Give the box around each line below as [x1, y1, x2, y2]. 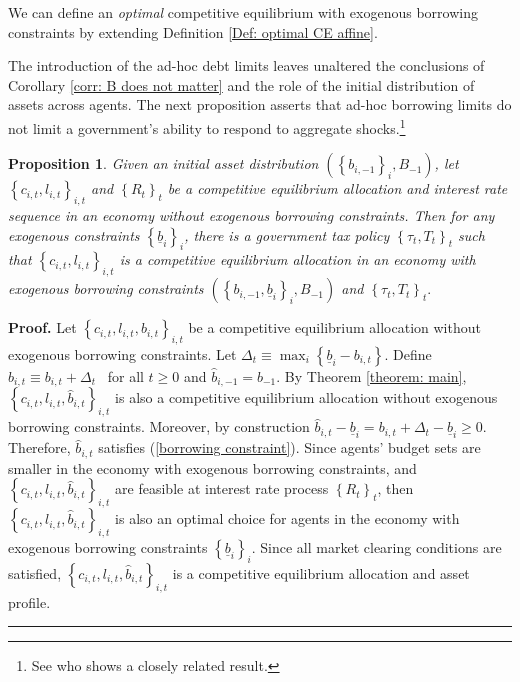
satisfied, [8, 562, 62, 583]
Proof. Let [8, 317, 77, 338]
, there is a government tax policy [184, 224, 390, 245]
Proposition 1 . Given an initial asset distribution [8, 153, 319, 174]
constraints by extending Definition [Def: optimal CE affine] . [8, 21, 378, 42]
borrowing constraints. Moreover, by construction [8, 416, 310, 437]
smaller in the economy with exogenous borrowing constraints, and [8, 457, 417, 478]
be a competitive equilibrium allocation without [188, 317, 481, 338]
